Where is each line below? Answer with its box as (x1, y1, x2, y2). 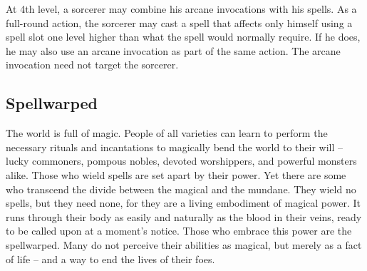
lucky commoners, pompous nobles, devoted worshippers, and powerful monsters (6, 153, 357, 168)
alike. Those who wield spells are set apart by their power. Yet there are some (6, 167, 346, 182)
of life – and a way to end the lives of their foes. (6, 251, 215, 266)
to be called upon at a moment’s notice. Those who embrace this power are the (6, 223, 352, 238)
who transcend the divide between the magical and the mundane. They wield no (6, 181, 356, 196)
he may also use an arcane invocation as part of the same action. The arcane (6, 43, 341, 58)
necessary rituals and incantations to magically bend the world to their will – (6, 139, 343, 154)
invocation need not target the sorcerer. (6, 57, 179, 72)
